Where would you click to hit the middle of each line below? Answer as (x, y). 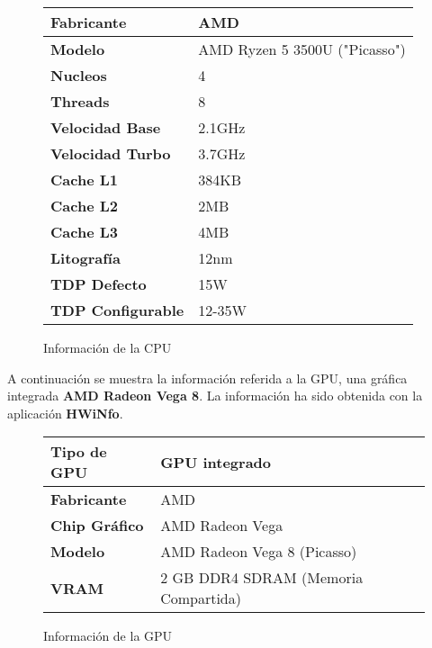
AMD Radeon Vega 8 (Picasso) (259, 552)
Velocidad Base (106, 127)
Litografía (85, 258)
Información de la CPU (108, 347)
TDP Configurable (117, 310)
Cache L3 (84, 232)
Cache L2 (84, 206)
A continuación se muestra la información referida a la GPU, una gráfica (207, 378)
